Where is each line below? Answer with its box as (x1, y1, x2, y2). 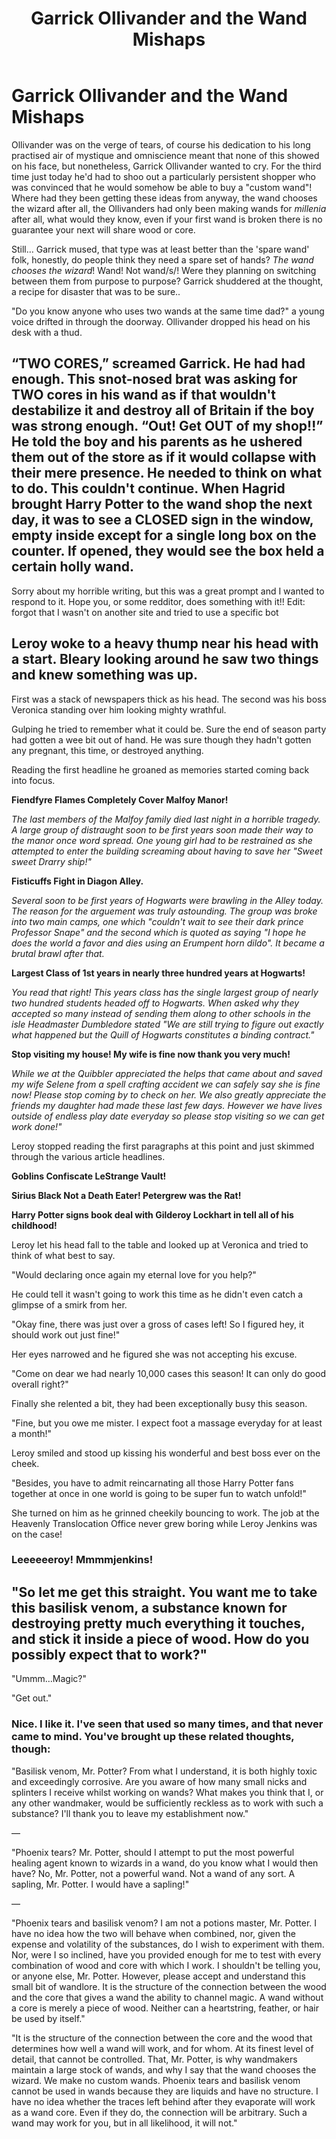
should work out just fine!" (11, 1328, 121, 1341)
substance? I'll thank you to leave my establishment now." (11, 1807, 249, 1819)
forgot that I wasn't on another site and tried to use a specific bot (11, 606, 279, 618)
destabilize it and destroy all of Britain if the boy (11, 402, 315, 419)
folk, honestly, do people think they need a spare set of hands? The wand (11, 253, 314, 266)
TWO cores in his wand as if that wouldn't (11, 387, 276, 404)
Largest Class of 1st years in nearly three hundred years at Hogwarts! (11, 967, 306, 979)
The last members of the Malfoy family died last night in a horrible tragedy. (11, 813, 321, 825)
